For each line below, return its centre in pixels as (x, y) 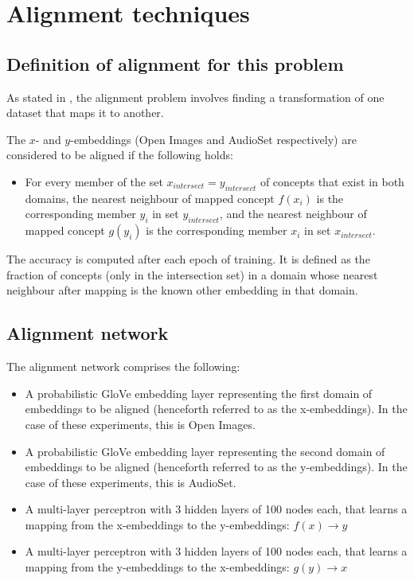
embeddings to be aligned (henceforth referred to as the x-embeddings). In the (216, 409)
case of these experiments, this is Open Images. (140, 424)
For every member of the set (94, 181)
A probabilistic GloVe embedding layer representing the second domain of (205, 451)
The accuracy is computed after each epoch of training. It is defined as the (188, 259)
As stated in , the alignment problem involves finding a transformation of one (195, 97)
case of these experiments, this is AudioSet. (131, 482)
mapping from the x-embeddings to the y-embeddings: (157, 524)
